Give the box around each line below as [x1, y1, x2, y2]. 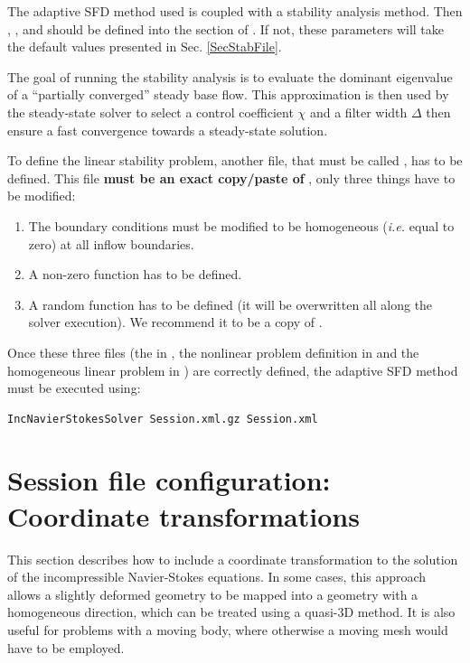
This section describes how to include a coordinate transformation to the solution [7, 549, 458, 568]
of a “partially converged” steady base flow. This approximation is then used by [7, 85, 449, 104]
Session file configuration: [7, 462, 331, 499]
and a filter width [309, 102, 408, 121]
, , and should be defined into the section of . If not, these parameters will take [7, 19, 444, 38]
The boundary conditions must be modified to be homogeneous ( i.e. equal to [28, 216, 455, 235]
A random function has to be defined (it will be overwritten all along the [28, 294, 433, 313]
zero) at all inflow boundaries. [28, 234, 194, 253]
